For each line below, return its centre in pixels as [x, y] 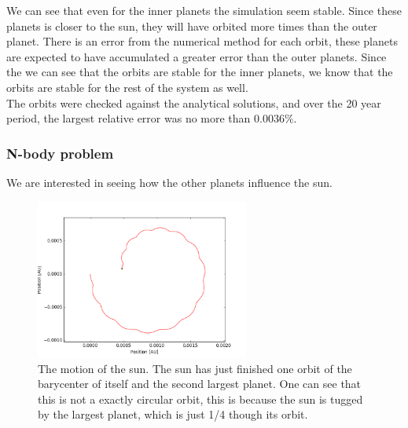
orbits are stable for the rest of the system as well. [127, 87]
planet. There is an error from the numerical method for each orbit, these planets [202, 41]
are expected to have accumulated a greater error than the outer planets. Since [197, 56]
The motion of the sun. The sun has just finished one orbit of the [195, 368]
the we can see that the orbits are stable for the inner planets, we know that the [200, 72]
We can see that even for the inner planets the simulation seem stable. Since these [204, 10]
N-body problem [60, 153]
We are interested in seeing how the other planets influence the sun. [169, 182]
